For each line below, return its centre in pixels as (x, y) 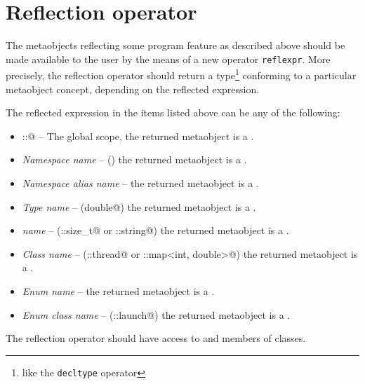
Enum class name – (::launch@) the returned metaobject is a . (156, 314)
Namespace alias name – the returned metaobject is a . (140, 183)
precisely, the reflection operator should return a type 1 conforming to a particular (181, 74)
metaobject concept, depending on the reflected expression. (133, 89)
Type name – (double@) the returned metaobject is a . (139, 206)
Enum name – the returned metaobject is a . (118, 290)
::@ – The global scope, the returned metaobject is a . (138, 136)
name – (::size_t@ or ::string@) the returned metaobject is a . (155, 230)
